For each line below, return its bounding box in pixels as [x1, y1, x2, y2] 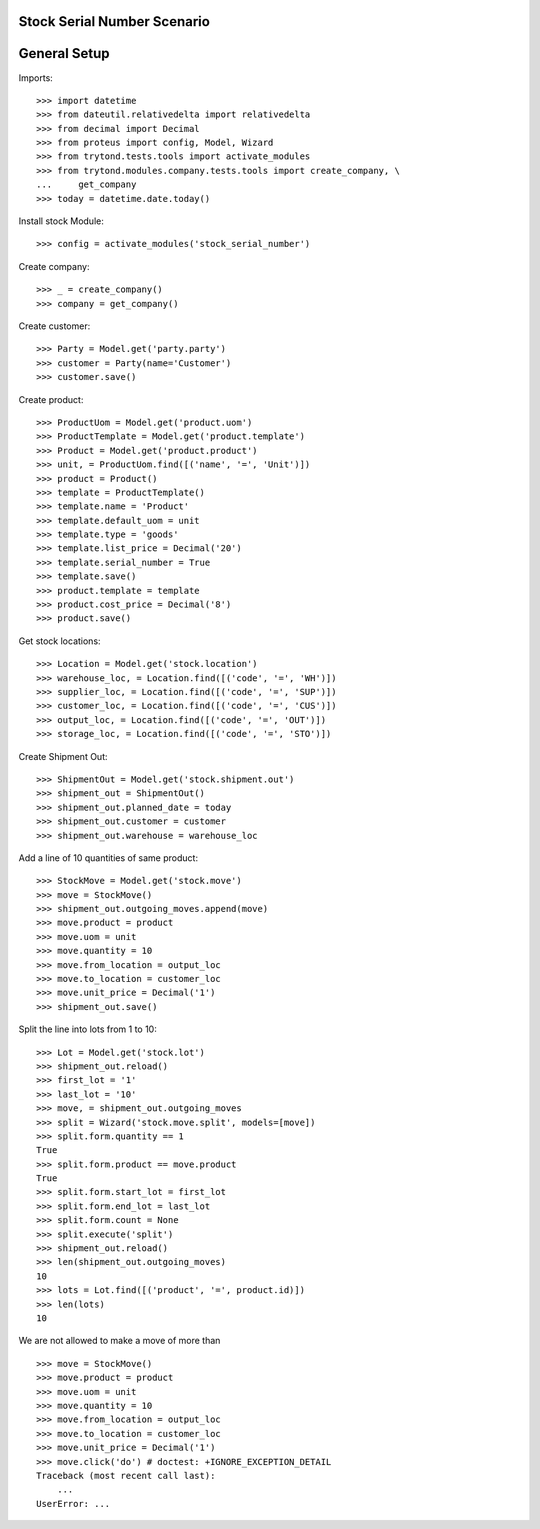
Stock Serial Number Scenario [18, 13, 210, 30]
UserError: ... [36, 1498, 111, 1509]
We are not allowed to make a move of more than [18, 1335, 221, 1347]
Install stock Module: [18, 215, 104, 227]
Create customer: [18, 320, 91, 332]
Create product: [18, 393, 84, 405]
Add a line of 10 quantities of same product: [18, 851, 199, 864]
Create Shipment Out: [18, 750, 109, 762]
